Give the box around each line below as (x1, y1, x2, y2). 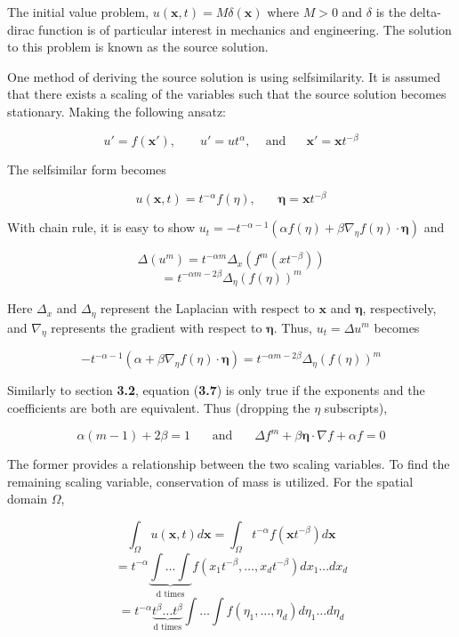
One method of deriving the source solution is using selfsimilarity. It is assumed (7, 67, 440, 85)
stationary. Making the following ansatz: (7, 101, 227, 120)
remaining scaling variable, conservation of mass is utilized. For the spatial (7, 472, 414, 490)
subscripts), (324, 398, 388, 416)
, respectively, (362, 299, 437, 318)
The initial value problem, (7, 3, 149, 20)
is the (375, 3, 407, 20)
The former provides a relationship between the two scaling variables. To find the (7, 455, 450, 473)
